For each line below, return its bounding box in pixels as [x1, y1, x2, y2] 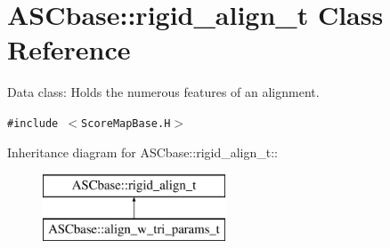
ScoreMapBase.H [81, 116, 171, 130]
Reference [7, 31, 131, 68]
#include [7, 116, 59, 130]
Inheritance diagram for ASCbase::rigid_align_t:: [7, 142, 279, 161]
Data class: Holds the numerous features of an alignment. [7, 83, 320, 101]
